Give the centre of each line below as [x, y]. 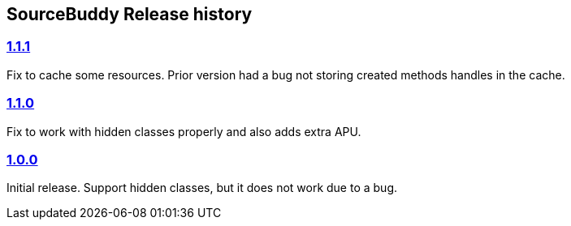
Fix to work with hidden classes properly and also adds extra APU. [184, 131]
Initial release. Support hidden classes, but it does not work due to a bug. [202, 188]
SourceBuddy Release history [130, 14]
